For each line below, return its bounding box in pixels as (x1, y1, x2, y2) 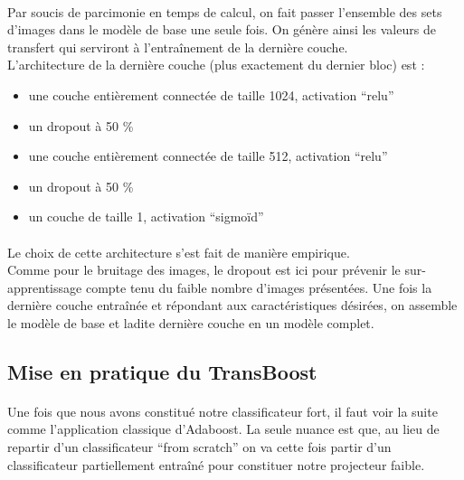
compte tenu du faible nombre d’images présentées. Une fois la (85, 278, 432, 296)
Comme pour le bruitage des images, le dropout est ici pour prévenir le (7, 260, 401, 279)
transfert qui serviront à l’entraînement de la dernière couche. (7, 37, 348, 56)
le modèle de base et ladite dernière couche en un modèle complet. (7, 313, 374, 332)
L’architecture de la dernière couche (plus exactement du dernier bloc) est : (7, 55, 425, 74)
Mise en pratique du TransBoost (7, 357, 317, 385)
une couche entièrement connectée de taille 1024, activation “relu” (28, 85, 394, 104)
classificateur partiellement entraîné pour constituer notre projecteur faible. (7, 455, 425, 474)
